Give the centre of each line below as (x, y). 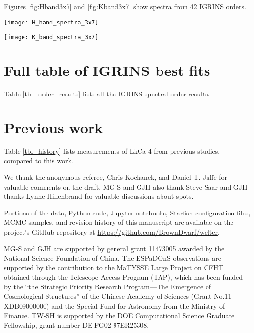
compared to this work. (39, 160)
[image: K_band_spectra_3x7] (51, 37)
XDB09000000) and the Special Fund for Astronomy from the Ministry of (115, 306)
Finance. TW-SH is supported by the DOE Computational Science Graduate (119, 315)
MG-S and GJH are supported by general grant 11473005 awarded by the (114, 248)
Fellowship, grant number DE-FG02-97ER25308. (77, 325)
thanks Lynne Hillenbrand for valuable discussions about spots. (99, 196)
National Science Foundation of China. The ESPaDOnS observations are (113, 258)
